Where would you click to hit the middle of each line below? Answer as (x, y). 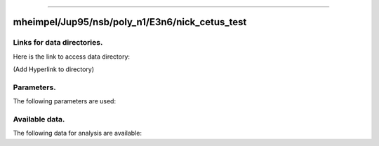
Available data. (39, 119)
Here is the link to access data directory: (71, 57)
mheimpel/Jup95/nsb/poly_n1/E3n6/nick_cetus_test (130, 22)
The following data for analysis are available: (77, 133)
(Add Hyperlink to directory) (54, 69)
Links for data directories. (58, 43)
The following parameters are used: (64, 101)
